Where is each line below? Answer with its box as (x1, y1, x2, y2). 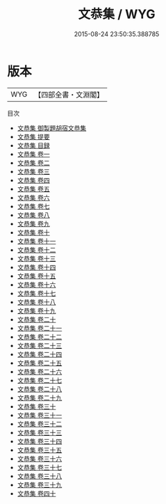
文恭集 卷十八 (17, 297, 56, 306)
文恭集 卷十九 (17, 306, 56, 315)
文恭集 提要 (17, 132, 50, 141)
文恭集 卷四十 (17, 489, 56, 498)
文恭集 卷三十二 (17, 419, 63, 428)
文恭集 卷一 (17, 150, 50, 158)
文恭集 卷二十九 (17, 393, 63, 402)
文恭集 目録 (17, 141, 50, 150)
